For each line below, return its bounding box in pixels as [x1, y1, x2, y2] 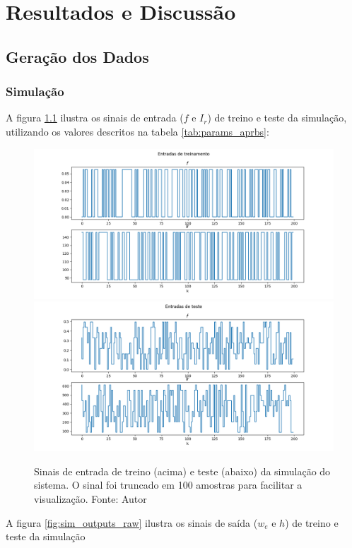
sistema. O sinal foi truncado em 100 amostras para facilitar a [34, 477, 303, 492]
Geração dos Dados [6, 45, 149, 67]
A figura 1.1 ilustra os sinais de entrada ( [6, 110, 184, 125]
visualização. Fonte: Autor [34, 491, 147, 506]
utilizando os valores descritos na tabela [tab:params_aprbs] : [6, 124, 269, 138]
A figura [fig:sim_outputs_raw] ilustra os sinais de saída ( [6, 515, 258, 530]
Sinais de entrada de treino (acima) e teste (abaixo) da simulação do [34, 463, 331, 478]
